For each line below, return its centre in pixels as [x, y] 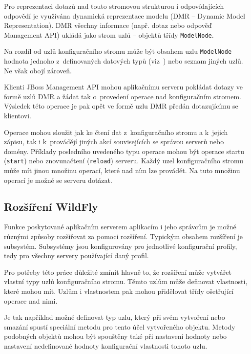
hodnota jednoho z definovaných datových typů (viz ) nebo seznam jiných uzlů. [124, 61]
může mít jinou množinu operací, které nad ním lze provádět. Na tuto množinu [122, 170]
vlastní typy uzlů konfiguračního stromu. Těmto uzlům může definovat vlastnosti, [126, 281]
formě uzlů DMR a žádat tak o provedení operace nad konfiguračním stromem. [123, 96]
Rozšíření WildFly [51, 206]
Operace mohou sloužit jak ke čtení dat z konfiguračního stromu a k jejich [116, 132]
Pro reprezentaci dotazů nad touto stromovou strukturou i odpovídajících [114, 6]
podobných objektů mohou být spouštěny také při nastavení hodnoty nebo [115, 336]
